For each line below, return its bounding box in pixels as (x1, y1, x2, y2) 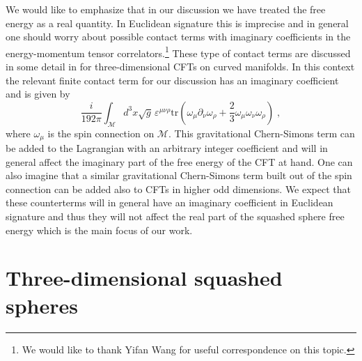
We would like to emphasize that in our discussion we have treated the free (6, 2, 326, 16)
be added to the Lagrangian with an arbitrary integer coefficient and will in (6, 141, 328, 155)
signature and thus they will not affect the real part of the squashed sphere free (6, 209, 345, 224)
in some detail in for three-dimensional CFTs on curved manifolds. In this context (6, 59, 355, 74)
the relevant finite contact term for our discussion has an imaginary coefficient (6, 72, 339, 87)
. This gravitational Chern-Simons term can (168, 125, 355, 140)
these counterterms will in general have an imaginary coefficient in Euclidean (6, 195, 333, 210)
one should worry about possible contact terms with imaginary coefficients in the (6, 29, 351, 44)
